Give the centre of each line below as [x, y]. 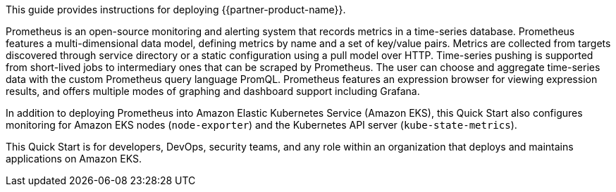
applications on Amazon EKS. [74, 159]
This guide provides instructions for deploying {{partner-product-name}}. [176, 9]
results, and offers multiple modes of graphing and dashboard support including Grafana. [213, 91]
